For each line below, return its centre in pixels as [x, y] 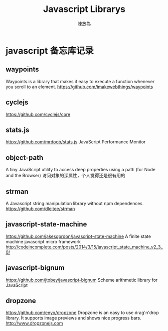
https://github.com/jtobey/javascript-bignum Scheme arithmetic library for [82, 280]
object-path [25, 158]
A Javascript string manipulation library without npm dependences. [75, 203]
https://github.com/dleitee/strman [40, 209]
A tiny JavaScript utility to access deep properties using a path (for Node [81, 170]
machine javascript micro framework [43, 241]
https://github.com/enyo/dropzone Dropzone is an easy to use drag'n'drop [82, 313]
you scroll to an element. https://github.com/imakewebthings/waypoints [80, 87]
